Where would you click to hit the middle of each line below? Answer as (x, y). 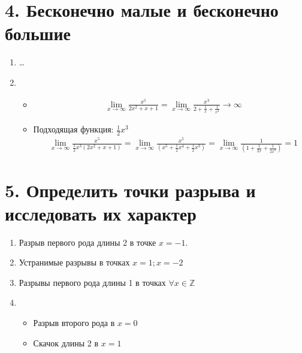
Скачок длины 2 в (66, 343)
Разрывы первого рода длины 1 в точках (92, 282)
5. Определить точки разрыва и (130, 190)
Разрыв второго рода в (74, 323)
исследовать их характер (101, 213)
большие (38, 33)
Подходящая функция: (73, 129)
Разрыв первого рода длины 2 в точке (87, 242)
